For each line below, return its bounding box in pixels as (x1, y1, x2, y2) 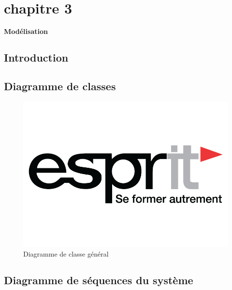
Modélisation (4, 26, 48, 36)
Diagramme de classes (4, 78, 116, 93)
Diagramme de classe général (23, 248, 109, 258)
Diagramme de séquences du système (4, 272, 193, 287)
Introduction (4, 50, 69, 65)
